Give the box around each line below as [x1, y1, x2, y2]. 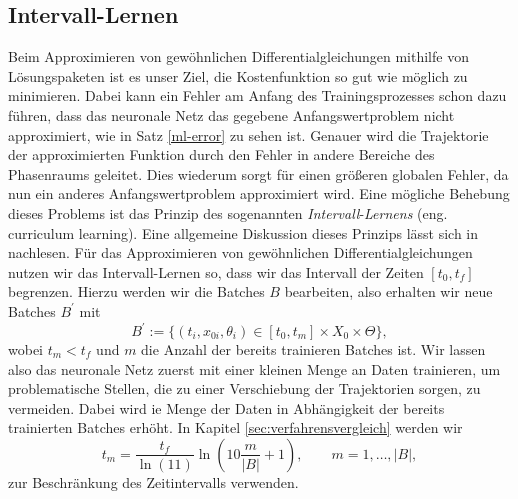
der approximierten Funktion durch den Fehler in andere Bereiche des [8, 144, 435, 165]
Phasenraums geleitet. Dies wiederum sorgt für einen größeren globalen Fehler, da [8, 163, 509, 184]
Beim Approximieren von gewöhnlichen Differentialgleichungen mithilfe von [8, 46, 469, 67]
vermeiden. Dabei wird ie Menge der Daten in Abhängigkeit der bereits [8, 397, 445, 418]
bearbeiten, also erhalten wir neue [284, 281, 493, 302]
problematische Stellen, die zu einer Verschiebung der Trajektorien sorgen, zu [8, 378, 481, 399]
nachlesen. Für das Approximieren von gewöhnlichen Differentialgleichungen [8, 242, 473, 263]
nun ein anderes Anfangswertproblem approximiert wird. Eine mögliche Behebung [8, 183, 510, 204]
